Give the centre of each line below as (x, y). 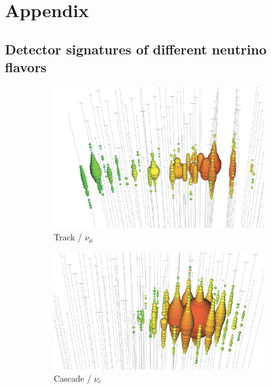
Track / (68, 236)
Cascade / (73, 378)
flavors (26, 67)
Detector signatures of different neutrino (136, 49)
